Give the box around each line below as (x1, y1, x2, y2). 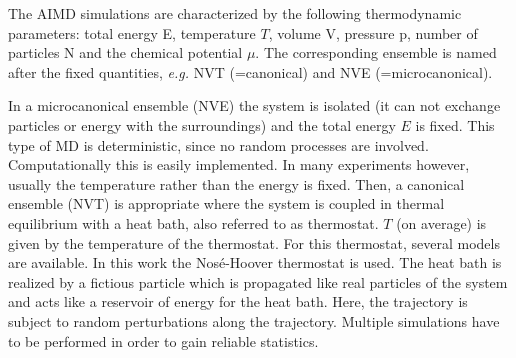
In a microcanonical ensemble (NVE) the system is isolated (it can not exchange (8, 95, 501, 116)
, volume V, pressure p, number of (268, 22, 478, 43)
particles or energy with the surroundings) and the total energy (8, 114, 396, 135)
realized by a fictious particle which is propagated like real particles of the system (8, 271, 508, 292)
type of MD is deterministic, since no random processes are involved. (8, 134, 429, 155)
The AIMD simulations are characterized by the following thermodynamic (8, 3, 462, 23)
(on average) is (396, 212, 487, 233)
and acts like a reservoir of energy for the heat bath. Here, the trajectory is (8, 291, 468, 312)
